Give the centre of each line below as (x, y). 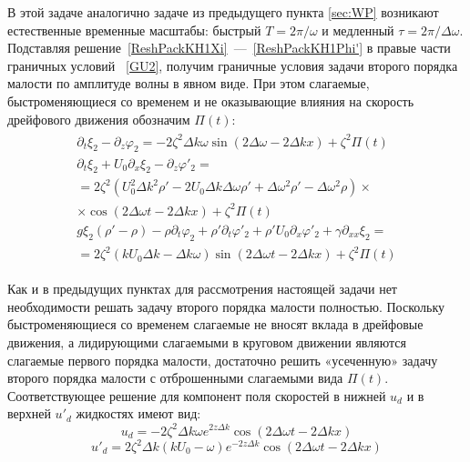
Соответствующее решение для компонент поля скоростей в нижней (197, 395)
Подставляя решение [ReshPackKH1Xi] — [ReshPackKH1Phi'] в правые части (229, 48)
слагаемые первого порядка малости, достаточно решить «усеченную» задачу (223, 360)
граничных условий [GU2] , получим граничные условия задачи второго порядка (233, 65)
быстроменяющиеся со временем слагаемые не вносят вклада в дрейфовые (215, 324)
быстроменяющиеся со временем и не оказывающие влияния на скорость (211, 100)
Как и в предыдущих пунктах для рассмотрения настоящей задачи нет (202, 289)
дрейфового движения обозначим (99, 119)
